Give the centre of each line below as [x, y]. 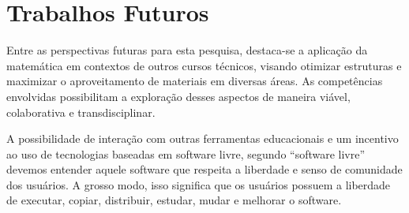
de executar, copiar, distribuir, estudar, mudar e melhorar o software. [174, 200]
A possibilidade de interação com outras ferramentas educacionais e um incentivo [203, 138]
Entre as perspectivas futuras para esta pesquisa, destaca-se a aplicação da [187, 50]
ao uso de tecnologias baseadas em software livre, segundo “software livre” [186, 153]
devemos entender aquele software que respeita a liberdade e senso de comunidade [204, 169]
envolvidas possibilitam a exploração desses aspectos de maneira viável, [178, 96]
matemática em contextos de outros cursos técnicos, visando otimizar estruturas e [204, 65]
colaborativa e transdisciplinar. [81, 112]
